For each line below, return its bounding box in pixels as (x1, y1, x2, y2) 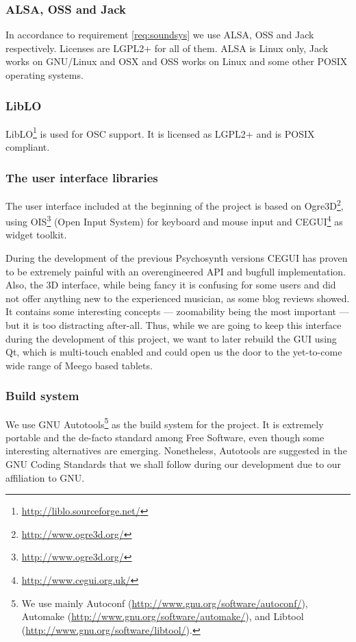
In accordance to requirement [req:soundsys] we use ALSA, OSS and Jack (5, 27, 314, 42)
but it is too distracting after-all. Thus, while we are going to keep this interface (5, 317, 342, 332)
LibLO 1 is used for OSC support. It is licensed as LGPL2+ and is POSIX (5, 124, 315, 140)
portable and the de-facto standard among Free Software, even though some (5, 430, 325, 444)
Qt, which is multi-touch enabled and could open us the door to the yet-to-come (5, 345, 342, 359)
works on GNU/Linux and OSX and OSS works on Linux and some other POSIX (5, 54, 348, 69)
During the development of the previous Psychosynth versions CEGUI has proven (5, 250, 348, 264)
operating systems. (5, 68, 84, 82)
